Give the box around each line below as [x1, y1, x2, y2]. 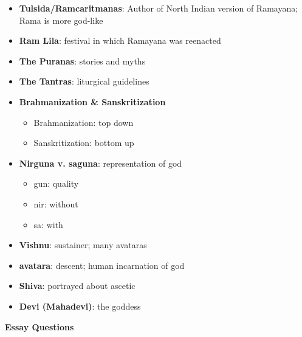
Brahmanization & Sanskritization [19, 95, 166, 108]
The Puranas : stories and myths [19, 54, 146, 67]
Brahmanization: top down [33, 116, 134, 128]
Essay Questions [5, 320, 74, 333]
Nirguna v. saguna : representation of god [19, 156, 182, 169]
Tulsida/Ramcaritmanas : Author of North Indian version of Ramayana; [19, 2, 298, 14]
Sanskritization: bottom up [33, 136, 134, 149]
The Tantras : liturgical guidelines [19, 75, 149, 88]
